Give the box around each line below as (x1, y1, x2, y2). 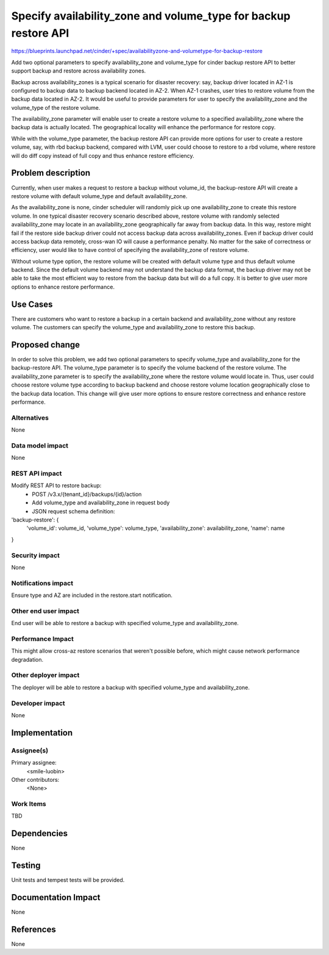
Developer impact (11, 699, 65, 707)
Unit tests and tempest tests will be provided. (11, 876, 125, 884)
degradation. (11, 656, 44, 663)
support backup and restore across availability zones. (11, 67, 146, 74)
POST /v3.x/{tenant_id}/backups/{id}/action (32, 490, 142, 498)
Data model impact (11, 441, 69, 449)
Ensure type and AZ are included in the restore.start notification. (11, 592, 173, 599)
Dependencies (11, 828, 68, 839)
